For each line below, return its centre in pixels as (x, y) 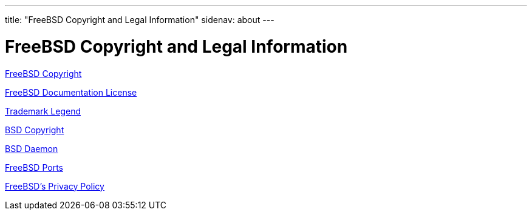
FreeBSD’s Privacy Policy (55, 186)
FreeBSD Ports (34, 167)
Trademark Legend (43, 111)
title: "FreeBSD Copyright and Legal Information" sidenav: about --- (140, 20)
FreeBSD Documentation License (71, 92)
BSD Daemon (32, 148)
